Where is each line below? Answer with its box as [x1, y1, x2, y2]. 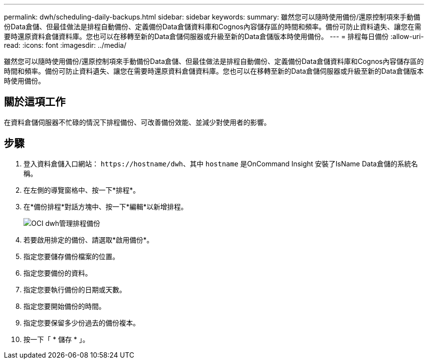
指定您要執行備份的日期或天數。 [23, 285, 126, 294]
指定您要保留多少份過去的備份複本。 [23, 318, 140, 327]
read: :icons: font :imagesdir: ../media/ [4, 41, 127, 49]
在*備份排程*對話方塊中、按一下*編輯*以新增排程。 [23, 202, 188, 211]
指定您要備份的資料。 [23, 268, 92, 277]
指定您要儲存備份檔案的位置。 [23, 252, 119, 261]
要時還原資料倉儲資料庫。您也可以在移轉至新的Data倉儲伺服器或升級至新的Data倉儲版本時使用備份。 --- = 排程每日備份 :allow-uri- [4, 32, 424, 40]
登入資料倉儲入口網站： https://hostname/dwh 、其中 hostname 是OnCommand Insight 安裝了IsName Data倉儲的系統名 [23, 159, 418, 168]
